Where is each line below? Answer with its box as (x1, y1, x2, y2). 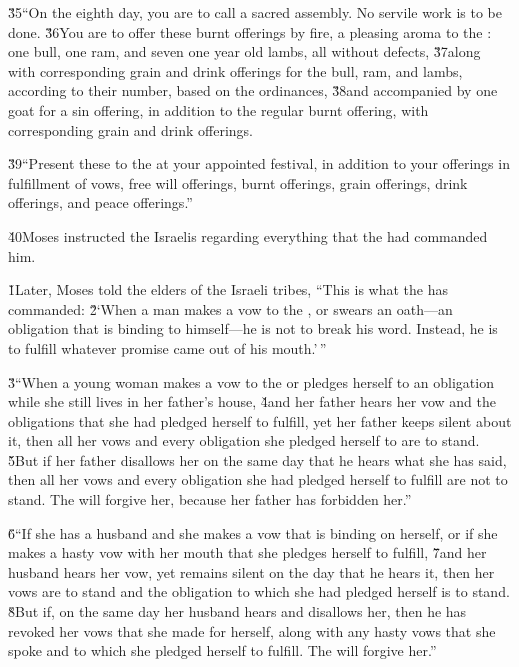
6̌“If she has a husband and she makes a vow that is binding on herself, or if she (8, 522, 498, 543)
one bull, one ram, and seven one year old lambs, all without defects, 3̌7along (8, 41, 481, 62)
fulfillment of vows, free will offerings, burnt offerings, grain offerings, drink (8, 172, 468, 193)
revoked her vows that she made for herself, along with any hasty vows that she (8, 620, 496, 641)
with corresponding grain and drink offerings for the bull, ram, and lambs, (8, 60, 463, 81)
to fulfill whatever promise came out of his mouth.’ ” (8, 337, 327, 358)
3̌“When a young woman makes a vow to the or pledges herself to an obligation (8, 371, 494, 392)
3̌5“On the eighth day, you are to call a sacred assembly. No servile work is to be (8, 2, 502, 22)
